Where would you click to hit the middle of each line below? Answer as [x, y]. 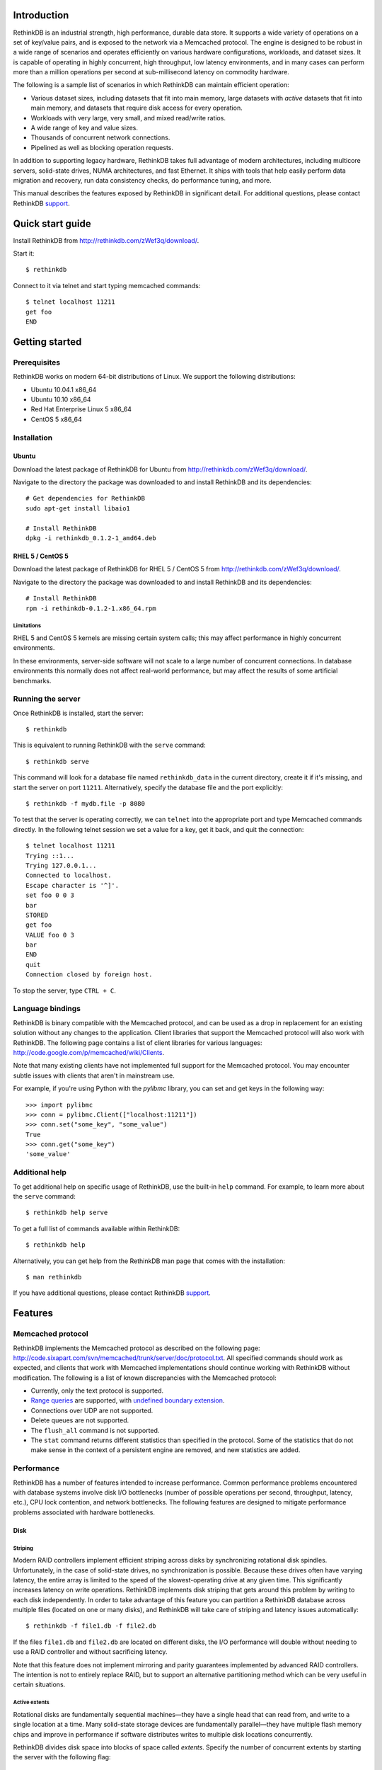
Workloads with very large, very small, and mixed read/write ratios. [128, 118]
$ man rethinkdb [54, 1277]
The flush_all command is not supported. [95, 1430]
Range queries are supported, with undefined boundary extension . [128, 1400]
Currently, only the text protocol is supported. [97, 1391]
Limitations [27, 626]
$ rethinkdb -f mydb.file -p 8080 [85, 804]
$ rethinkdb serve [58, 761]
